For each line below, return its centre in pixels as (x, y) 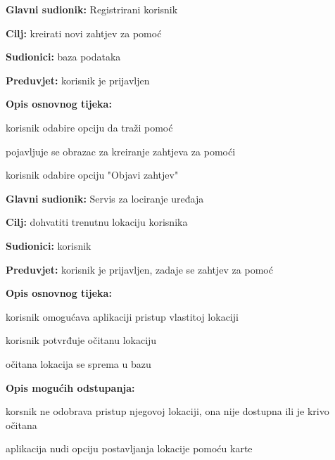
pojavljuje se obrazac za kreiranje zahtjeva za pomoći (121, 151)
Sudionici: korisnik (49, 245)
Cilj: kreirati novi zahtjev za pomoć (84, 33)
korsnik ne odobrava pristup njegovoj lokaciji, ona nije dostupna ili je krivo (167, 411)
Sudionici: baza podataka (63, 57)
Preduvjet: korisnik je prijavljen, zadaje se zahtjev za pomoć (139, 269)
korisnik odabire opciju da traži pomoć (89, 127)
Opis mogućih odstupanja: (70, 387)
